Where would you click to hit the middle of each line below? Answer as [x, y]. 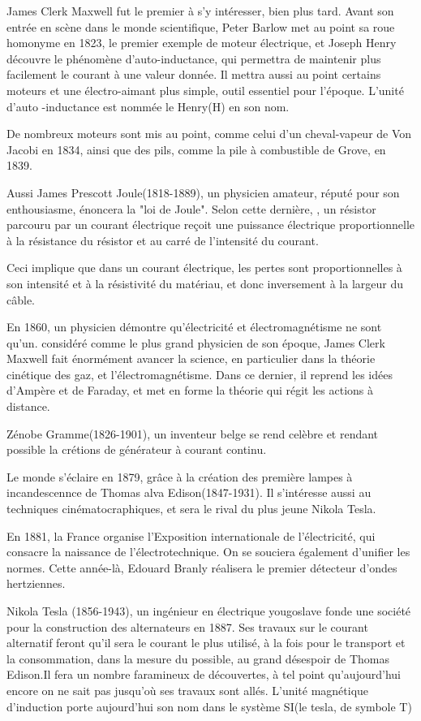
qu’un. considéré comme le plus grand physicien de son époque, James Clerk [196, 342]
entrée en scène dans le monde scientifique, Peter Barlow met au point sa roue [201, 26]
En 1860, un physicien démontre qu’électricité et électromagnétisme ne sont [194, 327]
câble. [21, 299]
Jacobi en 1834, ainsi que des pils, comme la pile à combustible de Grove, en [196, 149]
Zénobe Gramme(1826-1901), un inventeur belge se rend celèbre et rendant [193, 433]
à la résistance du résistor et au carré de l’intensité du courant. [163, 240]
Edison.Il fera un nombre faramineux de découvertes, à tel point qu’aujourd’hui [204, 674]
